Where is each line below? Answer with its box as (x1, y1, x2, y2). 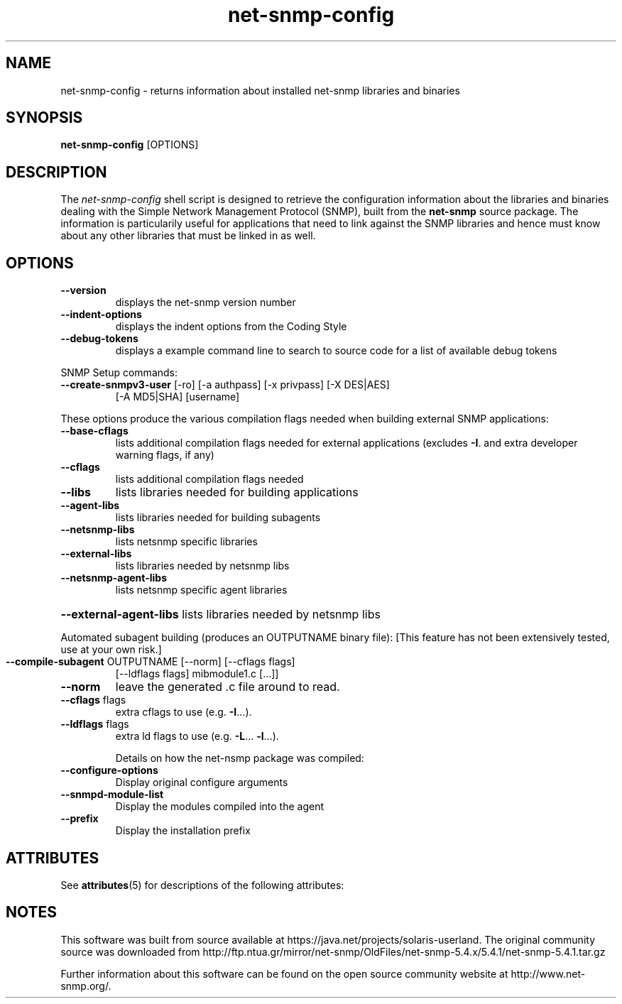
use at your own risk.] (60, 643, 162, 656)
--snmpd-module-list (60, 788, 164, 801)
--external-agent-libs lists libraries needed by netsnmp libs (60, 607, 381, 622)
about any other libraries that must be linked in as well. (60, 229, 316, 242)
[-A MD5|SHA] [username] (115, 391, 240, 403)
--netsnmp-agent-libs (60, 572, 168, 584)
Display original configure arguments (115, 776, 288, 789)
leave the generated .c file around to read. (115, 680, 340, 694)
